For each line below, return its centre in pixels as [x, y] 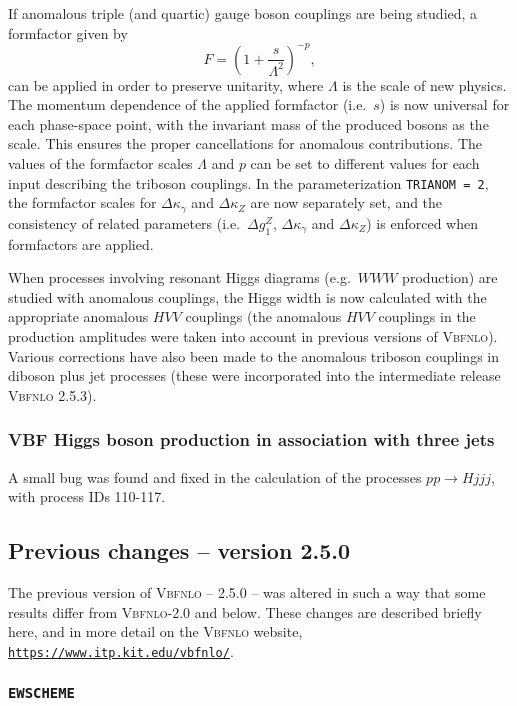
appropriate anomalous [78, 316]
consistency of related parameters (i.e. [124, 222]
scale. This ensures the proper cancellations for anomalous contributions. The [245, 143]
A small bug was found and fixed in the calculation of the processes [215, 476]
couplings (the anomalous [263, 316]
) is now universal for [444, 104]
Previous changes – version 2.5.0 [179, 550]
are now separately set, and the [346, 202]
